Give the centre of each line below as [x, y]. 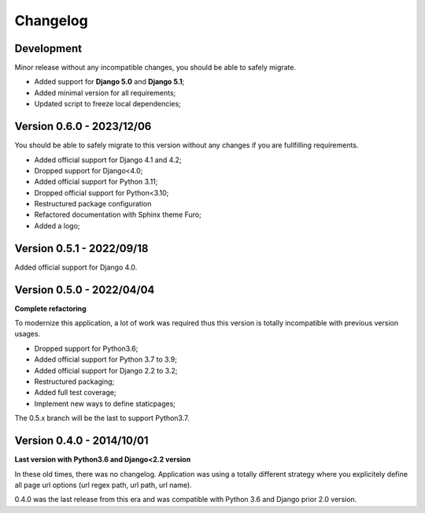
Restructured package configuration [93, 204]
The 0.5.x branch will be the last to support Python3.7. [102, 418]
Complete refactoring [50, 308]
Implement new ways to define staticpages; [105, 403]
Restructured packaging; [74, 381]
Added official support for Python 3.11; [96, 182]
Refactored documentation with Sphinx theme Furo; [118, 215]
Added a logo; [57, 225]
